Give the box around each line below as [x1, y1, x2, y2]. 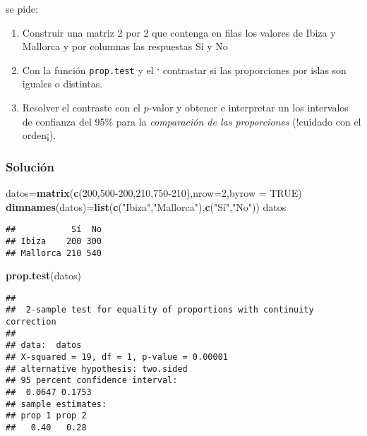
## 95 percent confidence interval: [6, 375, 178, 386]
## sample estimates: [6, 399, 107, 409]
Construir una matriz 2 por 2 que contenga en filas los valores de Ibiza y [22, 25, 336, 40]
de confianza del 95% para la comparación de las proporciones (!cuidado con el [22, 114, 361, 128]
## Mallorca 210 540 [6, 248, 102, 258]
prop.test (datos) [6, 268, 81, 283]
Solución [6, 157, 54, 175]
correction [6, 317, 56, 327]
